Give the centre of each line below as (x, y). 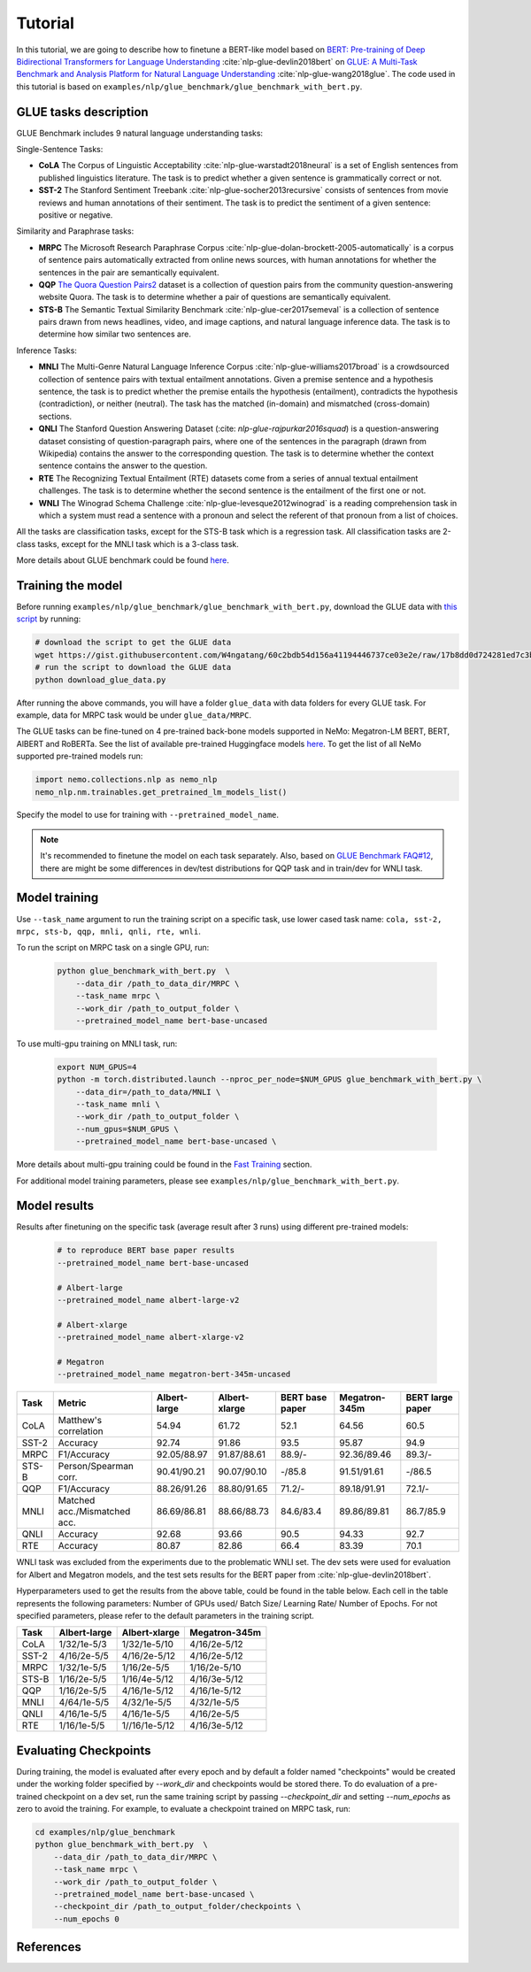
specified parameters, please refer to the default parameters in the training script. (165, 1615)
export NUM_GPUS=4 (97, 1067)
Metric (72, 1403)
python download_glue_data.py (100, 680)
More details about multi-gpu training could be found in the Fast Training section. (164, 1165)
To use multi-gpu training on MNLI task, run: (97, 1044)
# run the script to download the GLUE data (133, 667)
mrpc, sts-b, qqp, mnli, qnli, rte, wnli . (108, 931)
